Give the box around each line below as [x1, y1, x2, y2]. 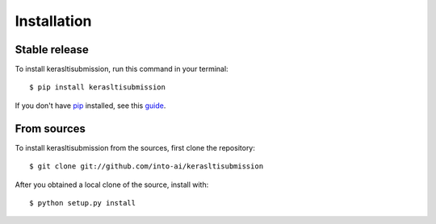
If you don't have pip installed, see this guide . [15, 101, 166, 110]
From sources [15, 122, 86, 135]
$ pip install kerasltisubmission [29, 83, 166, 92]
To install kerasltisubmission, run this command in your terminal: [15, 64, 229, 74]
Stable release [15, 43, 89, 56]
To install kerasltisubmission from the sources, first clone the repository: [15, 143, 256, 152]
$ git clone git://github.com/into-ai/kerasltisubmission [29, 162, 264, 171]
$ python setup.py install [29, 198, 136, 207]
